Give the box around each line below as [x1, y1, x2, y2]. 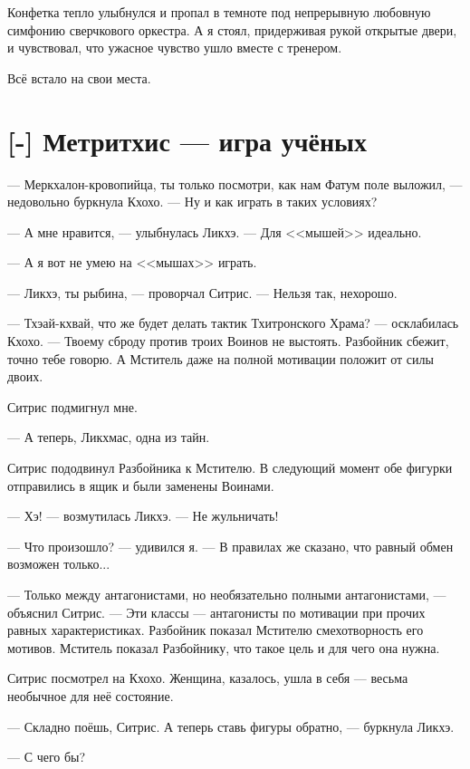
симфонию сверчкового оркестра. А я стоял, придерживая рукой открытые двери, [7, 20, 457, 39]
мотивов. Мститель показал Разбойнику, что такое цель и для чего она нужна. [7, 638, 440, 657]
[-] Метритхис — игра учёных [7, 121, 367, 159]
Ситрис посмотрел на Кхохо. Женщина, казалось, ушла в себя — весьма [7, 668, 408, 687]
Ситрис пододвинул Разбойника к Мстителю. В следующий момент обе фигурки [7, 458, 453, 477]
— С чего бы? [7, 747, 86, 766]
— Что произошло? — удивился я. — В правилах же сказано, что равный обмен [7, 536, 454, 555]
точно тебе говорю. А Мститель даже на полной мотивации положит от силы [7, 349, 434, 368]
